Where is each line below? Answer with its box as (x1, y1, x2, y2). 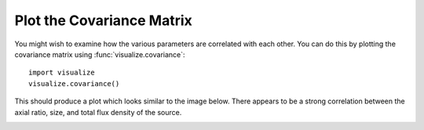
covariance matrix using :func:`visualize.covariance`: (14, 49, 185, 59)
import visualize (28, 68, 95, 78)
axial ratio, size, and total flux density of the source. (14, 107, 182, 117)
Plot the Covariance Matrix (14, 12, 192, 29)
